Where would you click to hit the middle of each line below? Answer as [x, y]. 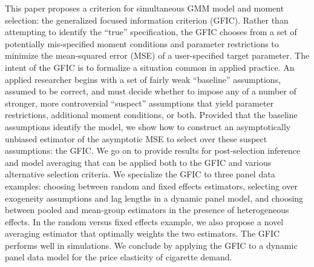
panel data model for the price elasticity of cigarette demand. [119, 257]
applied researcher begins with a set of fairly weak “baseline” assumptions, [143, 79]
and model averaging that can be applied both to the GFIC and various [138, 162]
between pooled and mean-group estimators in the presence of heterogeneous [147, 210]
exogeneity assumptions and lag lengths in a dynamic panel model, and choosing [154, 198]
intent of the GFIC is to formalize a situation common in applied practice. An [150, 67]
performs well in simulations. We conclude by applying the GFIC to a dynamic [151, 245]
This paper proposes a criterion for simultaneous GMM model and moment [145, 8]
